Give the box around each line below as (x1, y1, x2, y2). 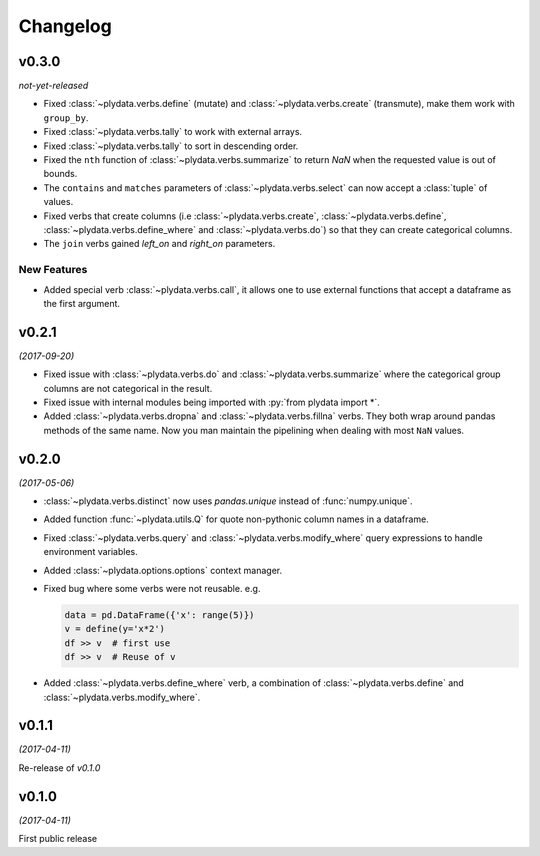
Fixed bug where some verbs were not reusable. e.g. (43, 583, 261, 594)
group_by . (43, 111, 89, 124)
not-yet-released (18, 80, 89, 92)
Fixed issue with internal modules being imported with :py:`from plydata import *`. (43, 396, 380, 408)
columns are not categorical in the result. (43, 382, 213, 394)
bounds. (43, 168, 78, 180)
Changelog (18, 15, 112, 37)
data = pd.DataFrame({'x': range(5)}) (64, 609, 255, 620)
